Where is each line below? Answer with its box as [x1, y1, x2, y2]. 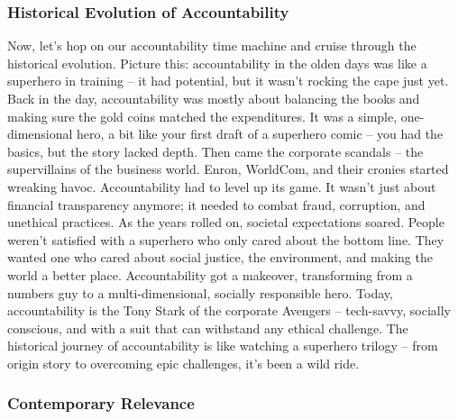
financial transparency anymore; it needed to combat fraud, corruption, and [7, 195, 426, 214]
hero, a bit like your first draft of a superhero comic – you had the [77, 124, 444, 143]
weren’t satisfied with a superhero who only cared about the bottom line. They [7, 230, 444, 249]
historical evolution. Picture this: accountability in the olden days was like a [7, 53, 427, 72]
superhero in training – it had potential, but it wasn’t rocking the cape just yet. [7, 71, 449, 90]
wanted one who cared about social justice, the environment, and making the [7, 248, 433, 267]
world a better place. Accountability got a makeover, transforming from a [7, 265, 413, 284]
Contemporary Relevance [7, 392, 195, 414]
